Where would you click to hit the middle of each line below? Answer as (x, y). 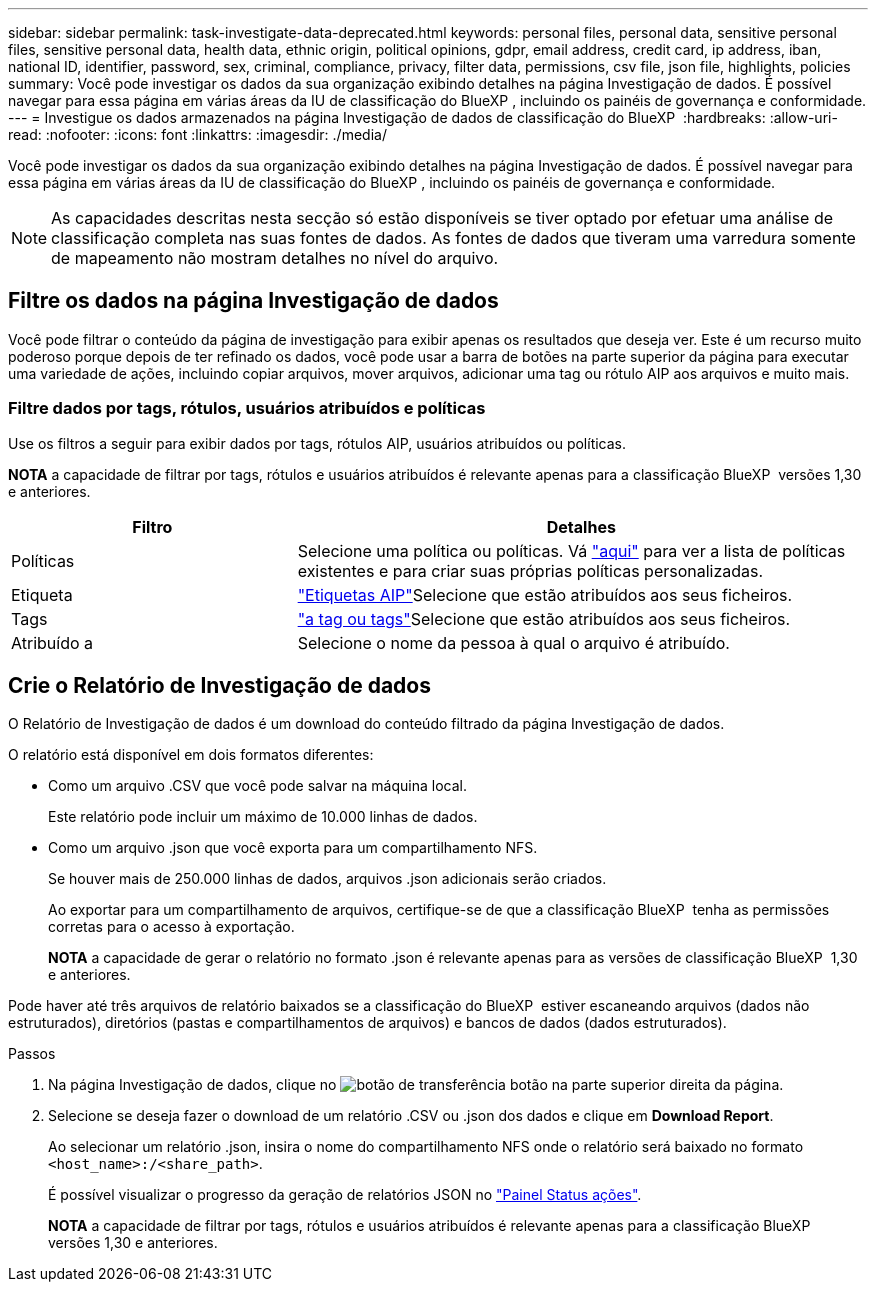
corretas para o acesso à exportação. (171, 927)
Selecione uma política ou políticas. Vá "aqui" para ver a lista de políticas (571, 550)
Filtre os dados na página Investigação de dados (253, 301)
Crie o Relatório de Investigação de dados (219, 686)
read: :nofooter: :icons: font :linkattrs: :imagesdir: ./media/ (197, 134)
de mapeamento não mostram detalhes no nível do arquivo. (275, 258)
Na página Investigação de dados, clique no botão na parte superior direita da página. (416, 1085)
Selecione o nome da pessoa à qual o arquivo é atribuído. (513, 642)
